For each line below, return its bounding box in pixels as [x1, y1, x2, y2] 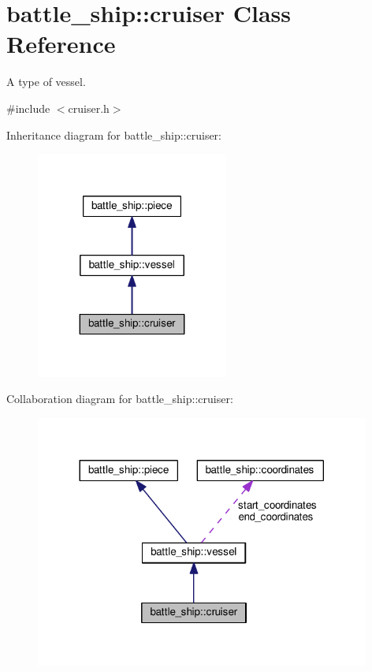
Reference [6, 28, 116, 60]
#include [6, 99, 50, 116]
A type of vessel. [6, 73, 86, 90]
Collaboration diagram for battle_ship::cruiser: [6, 390, 233, 407]
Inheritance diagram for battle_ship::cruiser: [6, 126, 221, 143]
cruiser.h [68, 99, 110, 116]
